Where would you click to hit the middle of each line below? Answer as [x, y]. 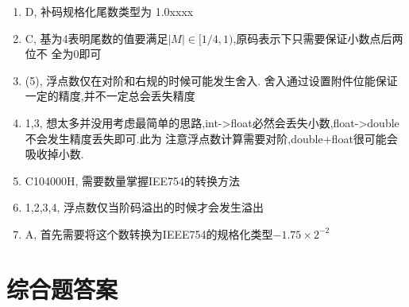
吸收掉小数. [54, 154]
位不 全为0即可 [63, 54]
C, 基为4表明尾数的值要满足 [96, 38]
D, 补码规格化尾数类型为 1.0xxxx [109, 11]
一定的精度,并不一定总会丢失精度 [110, 96]
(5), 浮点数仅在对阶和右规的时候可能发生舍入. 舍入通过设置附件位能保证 [211, 80]
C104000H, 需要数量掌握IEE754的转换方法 [133, 180]
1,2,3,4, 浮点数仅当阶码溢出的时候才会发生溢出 [145, 207]
